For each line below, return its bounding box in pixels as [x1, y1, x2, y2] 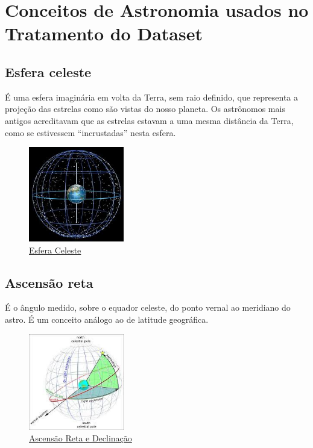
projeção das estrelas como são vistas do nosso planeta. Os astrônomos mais [5, 102, 285, 115]
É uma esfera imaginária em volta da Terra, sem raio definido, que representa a [5, 90, 299, 103]
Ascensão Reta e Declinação [29, 432, 132, 444]
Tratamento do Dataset [5, 21, 203, 46]
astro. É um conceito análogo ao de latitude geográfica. [5, 313, 209, 325]
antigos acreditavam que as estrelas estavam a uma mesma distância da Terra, [5, 114, 294, 126]
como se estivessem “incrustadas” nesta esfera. [5, 126, 176, 138]
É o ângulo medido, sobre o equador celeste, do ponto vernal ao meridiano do [5, 301, 291, 314]
